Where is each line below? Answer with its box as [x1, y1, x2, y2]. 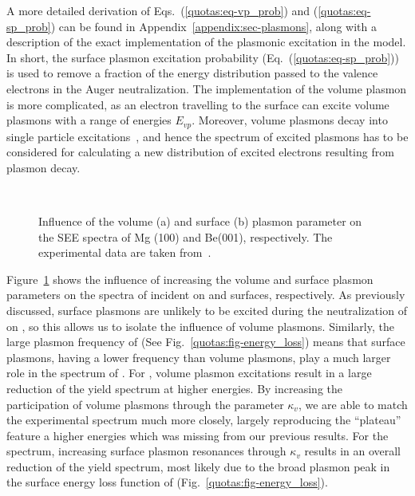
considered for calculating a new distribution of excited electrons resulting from [6, 144, 394, 160]
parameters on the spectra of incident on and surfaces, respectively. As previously [6, 286, 405, 303]
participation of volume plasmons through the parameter [6, 396, 284, 412]
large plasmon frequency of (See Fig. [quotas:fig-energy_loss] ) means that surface [6, 333, 405, 350]
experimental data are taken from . [38, 244, 211, 261]
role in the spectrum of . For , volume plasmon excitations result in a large [6, 364, 372, 381]
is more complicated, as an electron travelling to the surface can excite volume [6, 96, 389, 112]
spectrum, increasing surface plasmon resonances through [6, 443, 287, 459]
